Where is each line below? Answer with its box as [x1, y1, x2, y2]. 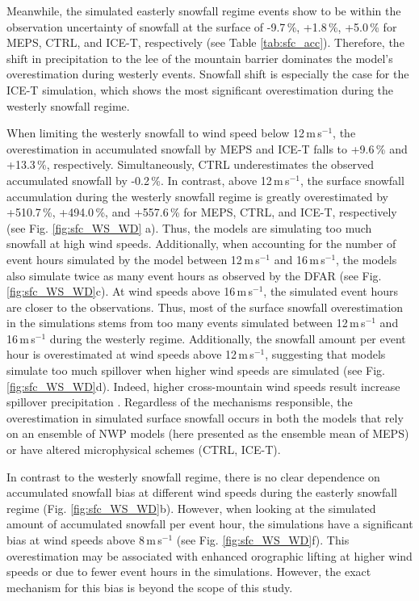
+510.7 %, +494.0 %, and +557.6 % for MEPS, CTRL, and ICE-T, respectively [6, 204, 397, 221]
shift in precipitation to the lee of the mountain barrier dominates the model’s [6, 49, 393, 66]
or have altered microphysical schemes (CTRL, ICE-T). [6, 441, 281, 458]
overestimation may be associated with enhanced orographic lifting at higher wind [6, 547, 413, 564]
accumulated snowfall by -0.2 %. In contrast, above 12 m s [6, 171, 290, 188]
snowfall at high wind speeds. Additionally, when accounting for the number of [6, 235, 396, 252]
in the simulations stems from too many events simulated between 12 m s [6, 314, 366, 331]
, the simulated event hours [263, 283, 398, 300]
